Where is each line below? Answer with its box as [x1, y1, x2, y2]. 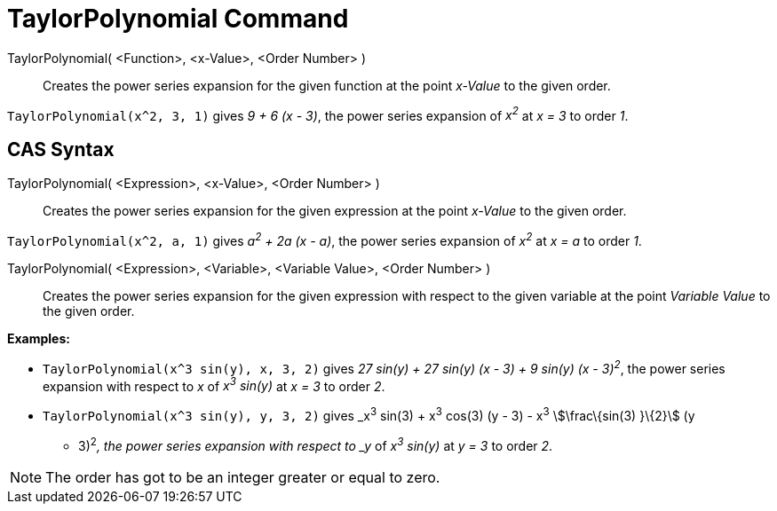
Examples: [7, 330, 70, 346]
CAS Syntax [7, 138, 115, 161]
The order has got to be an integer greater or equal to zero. [45, 468, 440, 486]
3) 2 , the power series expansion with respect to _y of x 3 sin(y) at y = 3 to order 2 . [78, 435, 553, 453]
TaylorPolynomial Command [7, 4, 349, 34]
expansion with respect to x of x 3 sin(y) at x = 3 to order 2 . [43, 375, 385, 394]
